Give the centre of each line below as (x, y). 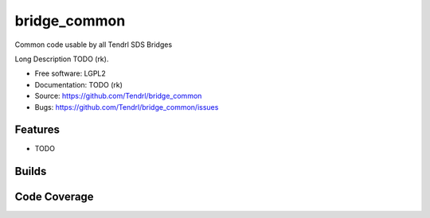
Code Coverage (55, 197)
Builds (31, 171)
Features (37, 130)
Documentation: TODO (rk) (79, 84)
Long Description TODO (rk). (62, 59)
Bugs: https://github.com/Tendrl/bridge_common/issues (127, 107)
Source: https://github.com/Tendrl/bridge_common (118, 96)
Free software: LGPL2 (70, 74)
